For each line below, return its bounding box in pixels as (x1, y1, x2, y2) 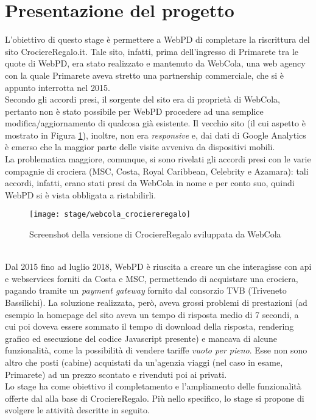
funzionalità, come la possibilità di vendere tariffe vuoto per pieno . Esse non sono (5, 344, 307, 357)
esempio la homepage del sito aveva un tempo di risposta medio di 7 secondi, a (5, 308, 299, 320)
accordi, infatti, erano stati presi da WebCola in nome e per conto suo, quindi (5, 176, 295, 189)
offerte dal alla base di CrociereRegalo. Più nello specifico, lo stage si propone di (5, 391, 304, 404)
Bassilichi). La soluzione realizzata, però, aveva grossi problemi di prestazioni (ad (5, 296, 307, 309)
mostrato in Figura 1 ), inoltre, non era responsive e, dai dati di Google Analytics (5, 128, 306, 141)
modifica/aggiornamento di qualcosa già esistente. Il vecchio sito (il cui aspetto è (5, 117, 306, 129)
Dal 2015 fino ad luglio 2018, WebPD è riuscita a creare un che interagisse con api (5, 260, 312, 273)
